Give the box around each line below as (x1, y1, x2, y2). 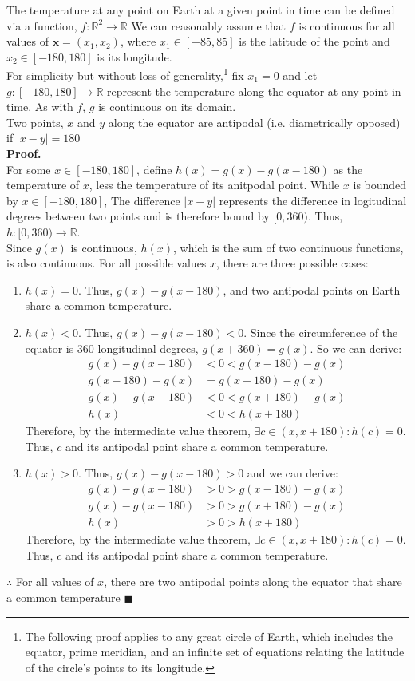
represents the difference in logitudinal (219, 192, 407, 208)
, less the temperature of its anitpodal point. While (89, 176, 340, 193)
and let (283, 67, 318, 84)
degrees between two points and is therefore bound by (6, 208, 270, 224)
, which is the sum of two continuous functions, (173, 239, 404, 255)
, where (120, 33, 156, 49)
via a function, (6, 17, 77, 34)
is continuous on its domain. (98, 98, 236, 115)
